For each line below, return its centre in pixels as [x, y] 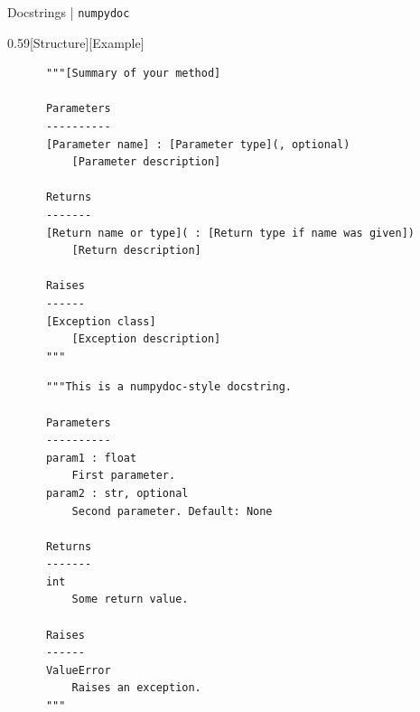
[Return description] [136, 251]
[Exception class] [101, 321]
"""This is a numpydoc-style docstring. [168, 387]
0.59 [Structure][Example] [76, 42]
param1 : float [91, 458]
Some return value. [130, 600]
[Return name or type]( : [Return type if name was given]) [230, 233]
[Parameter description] [146, 162]
